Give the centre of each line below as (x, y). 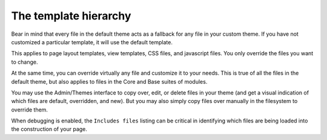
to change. (25, 62)
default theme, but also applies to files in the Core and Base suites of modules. (109, 81)
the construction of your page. (49, 129)
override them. (30, 110)
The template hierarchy (71, 16)
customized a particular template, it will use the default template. (92, 42)
